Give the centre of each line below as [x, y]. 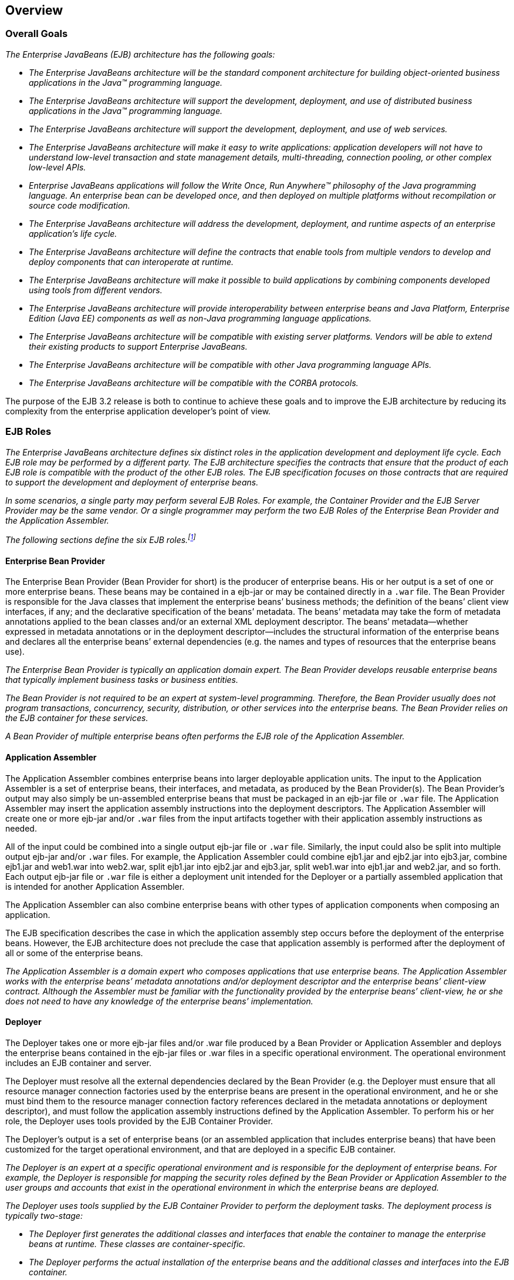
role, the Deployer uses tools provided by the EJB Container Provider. [139, 1121]
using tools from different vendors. [96, 290]
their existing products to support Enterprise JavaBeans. [138, 346]
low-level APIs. [58, 167]
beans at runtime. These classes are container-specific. [137, 1244]
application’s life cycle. [73, 233]
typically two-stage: [44, 1215]
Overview [34, 10]
